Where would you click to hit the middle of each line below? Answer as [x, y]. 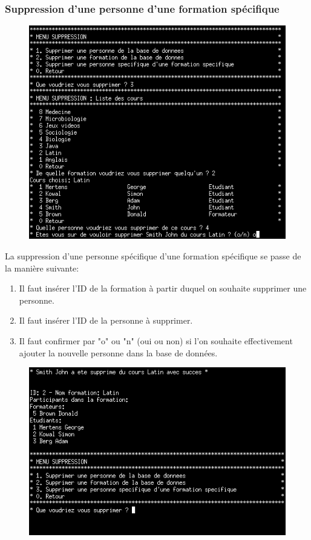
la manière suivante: [42, 268]
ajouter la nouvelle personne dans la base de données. [118, 352]
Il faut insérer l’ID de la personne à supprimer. [106, 320]
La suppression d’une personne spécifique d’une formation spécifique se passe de [153, 255]
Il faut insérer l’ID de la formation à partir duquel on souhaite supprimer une [163, 288]
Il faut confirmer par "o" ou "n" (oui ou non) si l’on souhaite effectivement [156, 340]
